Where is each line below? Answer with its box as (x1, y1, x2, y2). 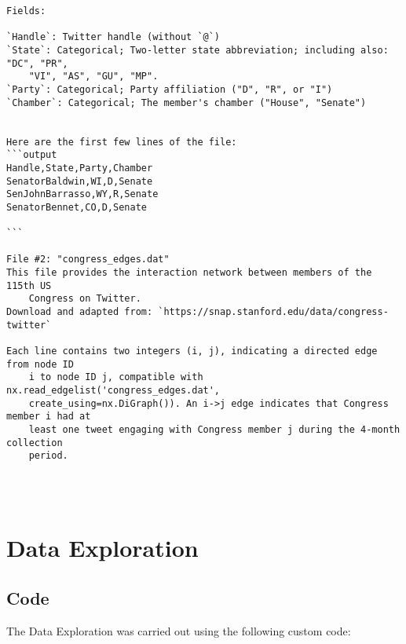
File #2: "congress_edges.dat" (6, 254, 170, 265)
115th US (6, 280, 52, 291)
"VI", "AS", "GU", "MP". (28, 71, 159, 82)
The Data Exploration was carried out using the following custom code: (6, 622, 351, 639)
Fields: (6, 5, 46, 16)
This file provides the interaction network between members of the (6, 267, 372, 279)
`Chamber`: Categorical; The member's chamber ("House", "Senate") (6, 97, 367, 108)
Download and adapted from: (6, 306, 153, 318)
